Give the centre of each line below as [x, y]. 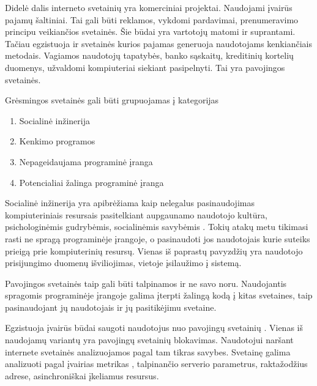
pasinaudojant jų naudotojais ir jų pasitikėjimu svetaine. [111, 307]
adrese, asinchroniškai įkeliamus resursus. [82, 375]
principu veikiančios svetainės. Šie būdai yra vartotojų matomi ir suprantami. [150, 32]
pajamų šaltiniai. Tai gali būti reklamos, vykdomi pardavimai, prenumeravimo [152, 19]
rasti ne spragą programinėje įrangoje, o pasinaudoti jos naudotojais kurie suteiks [158, 238]
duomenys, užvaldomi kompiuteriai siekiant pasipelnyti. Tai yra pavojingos [145, 67]
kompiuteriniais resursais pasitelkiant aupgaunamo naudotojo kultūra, [136, 214]
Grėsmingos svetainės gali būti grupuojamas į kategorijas [112, 100]
